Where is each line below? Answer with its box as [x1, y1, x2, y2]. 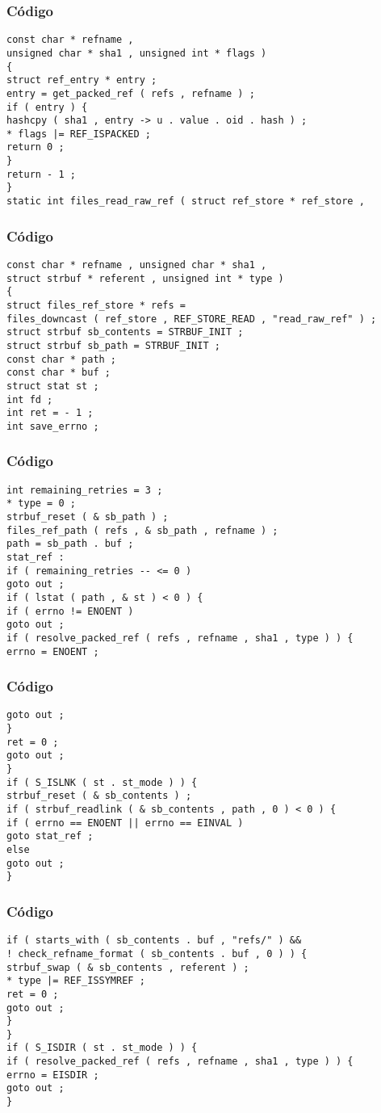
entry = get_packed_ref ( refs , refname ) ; [6, 87, 255, 99]
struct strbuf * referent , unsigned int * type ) [6, 272, 284, 284]
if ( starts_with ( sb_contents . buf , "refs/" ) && [6, 934, 302, 947]
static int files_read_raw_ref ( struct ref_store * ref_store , [6, 195, 365, 208]
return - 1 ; [6, 168, 76, 180]
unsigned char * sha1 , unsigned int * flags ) [6, 47, 267, 59]
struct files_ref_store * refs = [6, 299, 186, 311]
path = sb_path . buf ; [6, 538, 134, 550]
